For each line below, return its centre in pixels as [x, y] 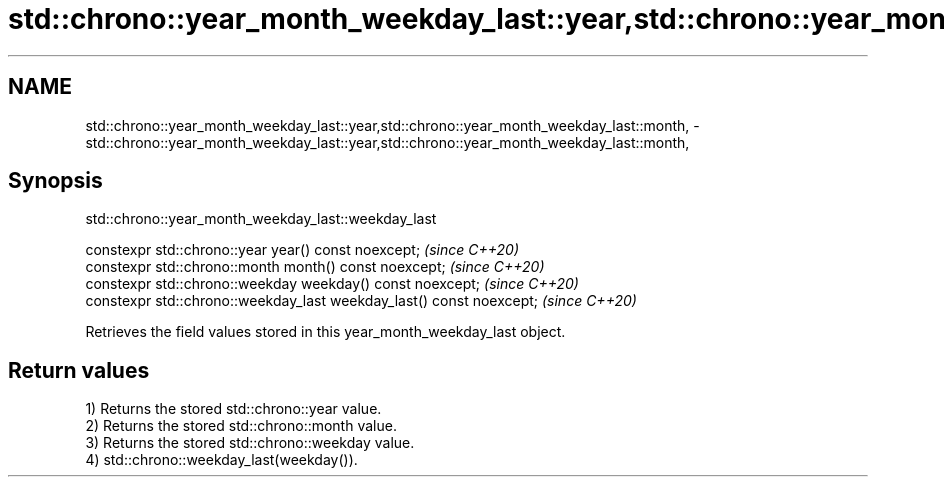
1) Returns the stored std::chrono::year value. [233, 409]
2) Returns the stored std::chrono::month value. [241, 426]
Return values [79, 370]
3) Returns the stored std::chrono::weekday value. [250, 443]
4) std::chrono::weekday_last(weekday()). [221, 460]
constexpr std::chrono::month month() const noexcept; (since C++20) [315, 267]
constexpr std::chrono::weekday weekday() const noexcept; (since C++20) [332, 284]
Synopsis [55, 181]
